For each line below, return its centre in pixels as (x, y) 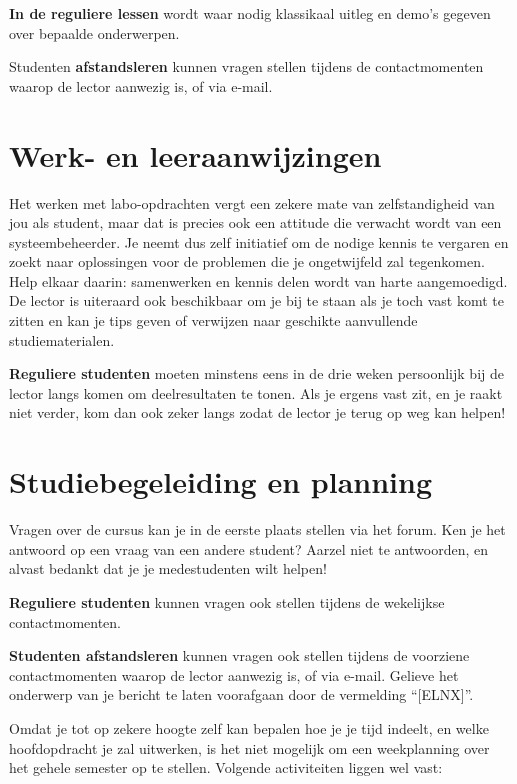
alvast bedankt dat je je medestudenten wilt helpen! (168, 568)
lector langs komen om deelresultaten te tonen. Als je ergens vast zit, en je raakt (256, 392)
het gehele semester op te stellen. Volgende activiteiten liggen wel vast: (226, 767)
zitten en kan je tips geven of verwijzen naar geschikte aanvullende (213, 320)
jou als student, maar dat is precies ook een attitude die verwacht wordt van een (255, 222)
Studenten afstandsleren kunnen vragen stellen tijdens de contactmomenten (246, 66)
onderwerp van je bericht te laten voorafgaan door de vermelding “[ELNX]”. (241, 694)
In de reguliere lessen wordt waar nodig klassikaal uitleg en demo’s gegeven (250, 13)
